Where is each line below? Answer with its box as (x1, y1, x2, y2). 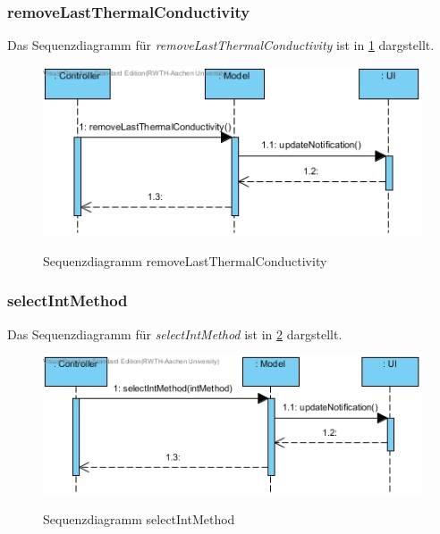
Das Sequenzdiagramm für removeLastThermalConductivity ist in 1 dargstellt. (7, 36, 435, 54)
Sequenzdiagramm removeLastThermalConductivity (43, 251, 327, 270)
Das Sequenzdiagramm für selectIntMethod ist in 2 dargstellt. (7, 324, 343, 343)
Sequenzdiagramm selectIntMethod (43, 510, 235, 529)
